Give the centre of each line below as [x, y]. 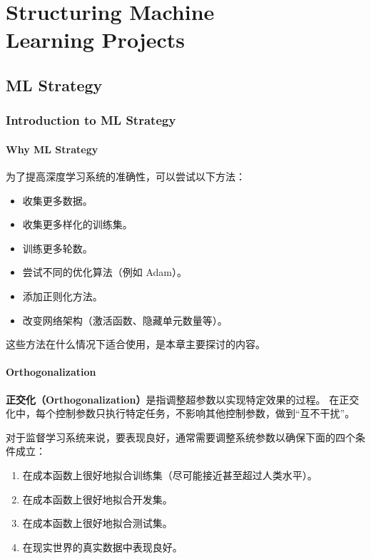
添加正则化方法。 [62, 296]
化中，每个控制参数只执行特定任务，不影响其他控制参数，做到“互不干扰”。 [181, 413]
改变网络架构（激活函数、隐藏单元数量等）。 [125, 320]
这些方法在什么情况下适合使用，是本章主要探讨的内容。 [136, 344]
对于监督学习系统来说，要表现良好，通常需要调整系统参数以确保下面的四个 [181, 437]
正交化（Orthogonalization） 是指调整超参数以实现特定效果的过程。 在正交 [183, 399]
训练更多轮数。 [57, 248]
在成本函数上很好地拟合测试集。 [97, 523]
